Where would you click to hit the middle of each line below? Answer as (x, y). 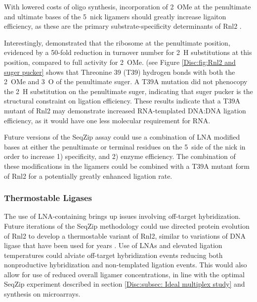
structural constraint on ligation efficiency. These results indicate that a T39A (122, 101)
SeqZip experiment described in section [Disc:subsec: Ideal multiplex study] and (125, 284)
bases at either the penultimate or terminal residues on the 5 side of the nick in (125, 146)
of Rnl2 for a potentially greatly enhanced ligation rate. (88, 176)
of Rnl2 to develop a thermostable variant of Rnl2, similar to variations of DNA (125, 235)
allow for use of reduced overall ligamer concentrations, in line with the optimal (124, 274)
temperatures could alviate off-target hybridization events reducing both (113, 255)
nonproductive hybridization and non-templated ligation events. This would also (126, 265)
